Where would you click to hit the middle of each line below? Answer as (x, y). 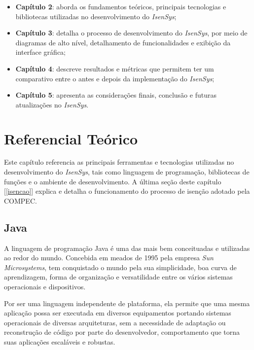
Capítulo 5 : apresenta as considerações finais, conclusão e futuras (116, 95)
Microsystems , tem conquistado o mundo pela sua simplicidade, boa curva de (120, 267)
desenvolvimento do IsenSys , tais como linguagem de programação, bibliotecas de (127, 172)
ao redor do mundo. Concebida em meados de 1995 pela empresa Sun (109, 258)
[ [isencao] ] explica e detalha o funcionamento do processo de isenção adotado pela (127, 191)
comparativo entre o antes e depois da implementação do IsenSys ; (115, 78)
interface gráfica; (40, 52)
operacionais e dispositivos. (45, 287)
